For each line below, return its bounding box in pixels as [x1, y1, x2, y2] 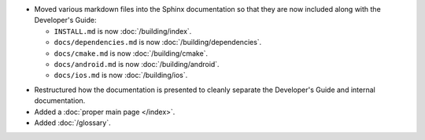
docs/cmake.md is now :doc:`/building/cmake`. [54, 48, 209, 58]
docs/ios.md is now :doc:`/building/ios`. [54, 71, 188, 80]
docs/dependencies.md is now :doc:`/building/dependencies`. [54, 38, 262, 47]
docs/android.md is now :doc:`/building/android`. [54, 59, 220, 68]
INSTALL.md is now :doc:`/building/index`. [54, 26, 192, 35]
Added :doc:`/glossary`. [34, 118, 111, 127]
